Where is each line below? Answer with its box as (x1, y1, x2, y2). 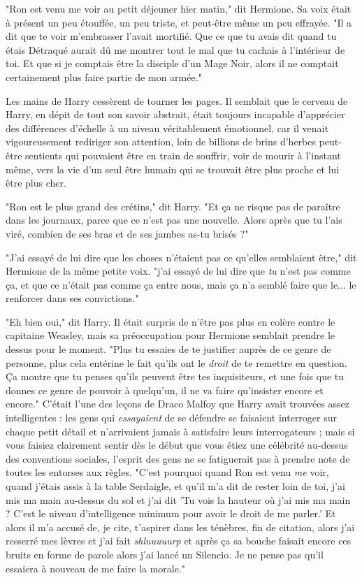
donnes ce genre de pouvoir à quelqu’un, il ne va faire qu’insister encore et (6, 382, 324, 397)
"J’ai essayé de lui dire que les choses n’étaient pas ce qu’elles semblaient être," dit (6, 250, 357, 264)
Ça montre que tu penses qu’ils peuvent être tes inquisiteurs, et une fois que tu (6, 369, 345, 384)
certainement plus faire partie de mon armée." (6, 69, 202, 84)
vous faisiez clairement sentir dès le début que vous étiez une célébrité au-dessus (6, 438, 348, 452)
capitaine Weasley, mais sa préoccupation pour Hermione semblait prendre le (6, 328, 335, 342)
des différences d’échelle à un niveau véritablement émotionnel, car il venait (6, 120, 328, 135)
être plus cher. (6, 175, 66, 190)
